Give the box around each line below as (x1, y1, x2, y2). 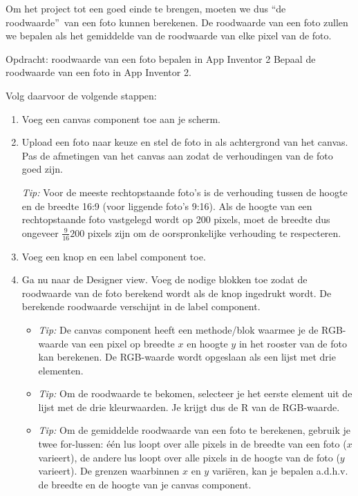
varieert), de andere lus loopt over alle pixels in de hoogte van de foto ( (38, 450, 340, 464)
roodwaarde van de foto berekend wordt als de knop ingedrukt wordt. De (21, 285, 332, 300)
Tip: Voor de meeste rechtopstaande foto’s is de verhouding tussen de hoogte (21, 184, 348, 199)
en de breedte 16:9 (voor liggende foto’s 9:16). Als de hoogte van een (21, 198, 312, 213)
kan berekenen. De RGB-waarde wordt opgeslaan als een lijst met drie (38, 350, 336, 364)
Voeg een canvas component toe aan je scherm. (21, 111, 220, 126)
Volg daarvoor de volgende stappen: (6, 88, 157, 102)
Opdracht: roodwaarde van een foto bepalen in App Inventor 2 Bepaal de (6, 51, 316, 66)
